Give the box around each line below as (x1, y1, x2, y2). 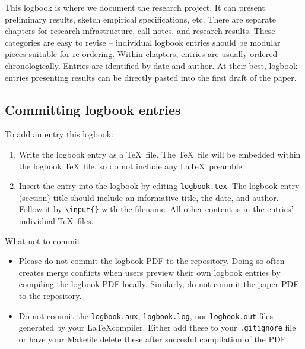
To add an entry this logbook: (5, 128, 113, 140)
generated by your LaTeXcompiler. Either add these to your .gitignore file (18, 321, 296, 334)
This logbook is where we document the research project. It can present (5, 1, 265, 13)
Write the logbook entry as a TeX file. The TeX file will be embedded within (18, 147, 301, 160)
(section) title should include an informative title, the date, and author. (18, 191, 279, 203)
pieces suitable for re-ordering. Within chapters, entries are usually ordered (5, 48, 278, 60)
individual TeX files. (18, 215, 94, 227)
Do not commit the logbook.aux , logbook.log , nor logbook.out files (18, 309, 274, 322)
